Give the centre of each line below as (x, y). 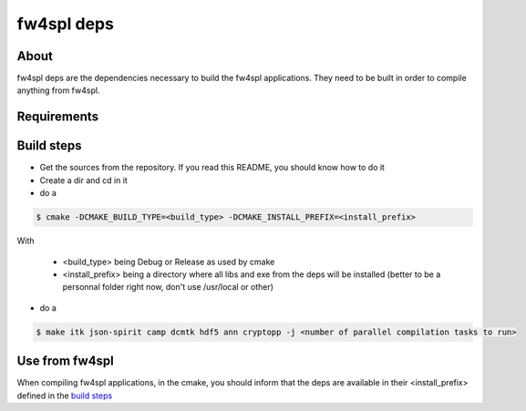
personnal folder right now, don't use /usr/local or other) (168, 287)
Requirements (58, 117)
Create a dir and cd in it (83, 180)
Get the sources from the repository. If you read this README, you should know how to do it (212, 168)
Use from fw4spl (65, 361)
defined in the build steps (65, 396)
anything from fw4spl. (58, 90)
